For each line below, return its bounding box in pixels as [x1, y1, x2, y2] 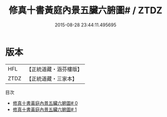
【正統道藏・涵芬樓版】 [26, 66, 83, 73]
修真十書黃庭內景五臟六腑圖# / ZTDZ [8, 5, 163, 16]
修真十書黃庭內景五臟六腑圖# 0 [12, 100, 78, 106]
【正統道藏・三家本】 [26, 75, 78, 82]
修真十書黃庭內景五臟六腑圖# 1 [12, 106, 77, 112]
